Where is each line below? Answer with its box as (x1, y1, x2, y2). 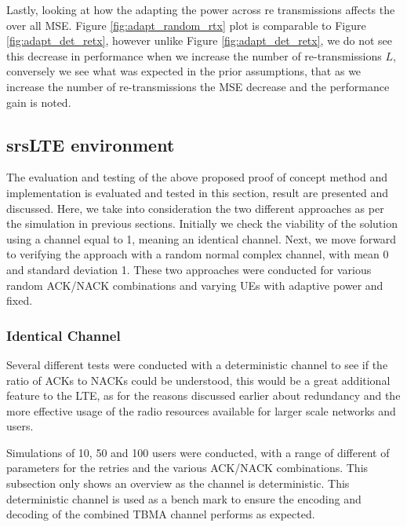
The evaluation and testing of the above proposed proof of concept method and (6, 169, 387, 185)
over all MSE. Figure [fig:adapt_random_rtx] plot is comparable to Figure (6, 16, 366, 33)
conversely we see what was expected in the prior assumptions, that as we (6, 63, 362, 79)
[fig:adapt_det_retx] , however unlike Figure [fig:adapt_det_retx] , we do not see (6, 32, 393, 49)
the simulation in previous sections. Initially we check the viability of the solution (6, 215, 398, 232)
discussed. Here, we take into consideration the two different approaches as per (6, 199, 384, 216)
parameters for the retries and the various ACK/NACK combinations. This (6, 459, 369, 476)
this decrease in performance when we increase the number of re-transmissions (6, 47, 382, 64)
